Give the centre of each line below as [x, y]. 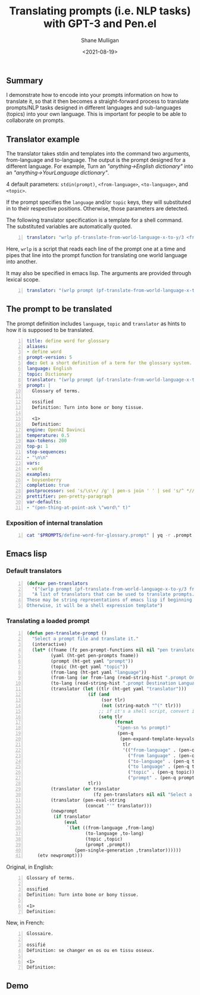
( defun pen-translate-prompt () [67, 633]
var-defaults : [44, 502]
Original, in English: [30, 867]
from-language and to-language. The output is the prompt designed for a [96, 160]
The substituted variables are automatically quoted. [69, 227]
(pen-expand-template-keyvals [157, 739]
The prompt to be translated [59, 309]
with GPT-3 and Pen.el [100, 24]
